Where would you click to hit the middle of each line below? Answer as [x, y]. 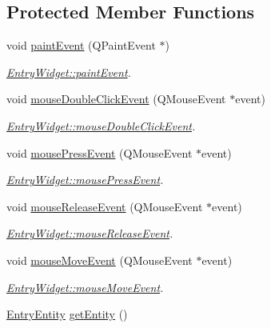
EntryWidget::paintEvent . [69, 72]
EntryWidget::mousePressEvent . [85, 180]
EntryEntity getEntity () [67, 314]
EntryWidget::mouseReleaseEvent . [90, 233]
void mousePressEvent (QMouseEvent [100, 152]
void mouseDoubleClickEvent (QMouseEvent [116, 99]
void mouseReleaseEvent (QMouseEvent [105, 206]
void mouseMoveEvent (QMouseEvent [100, 260]
